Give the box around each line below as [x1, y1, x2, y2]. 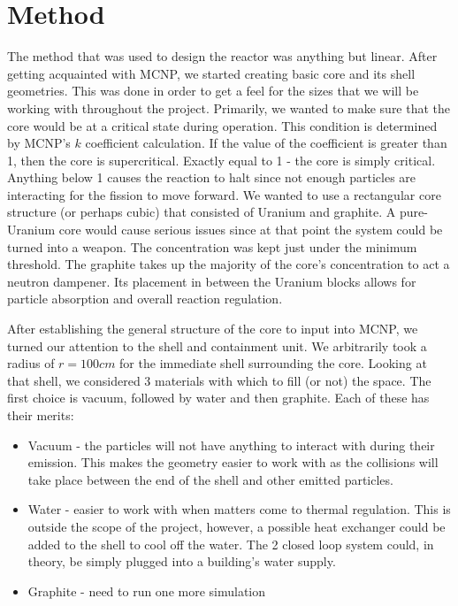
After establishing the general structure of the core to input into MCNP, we [7, 319, 418, 338]
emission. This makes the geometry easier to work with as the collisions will [27, 453, 439, 472]
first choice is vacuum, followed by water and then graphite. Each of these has [7, 388, 430, 407]
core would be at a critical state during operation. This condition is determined [7, 116, 438, 134]
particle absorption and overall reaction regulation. [7, 289, 283, 308]
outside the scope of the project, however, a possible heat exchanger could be [27, 517, 446, 535]
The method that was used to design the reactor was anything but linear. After [7, 47, 438, 65]
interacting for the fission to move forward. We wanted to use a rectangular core [7, 185, 441, 203]
